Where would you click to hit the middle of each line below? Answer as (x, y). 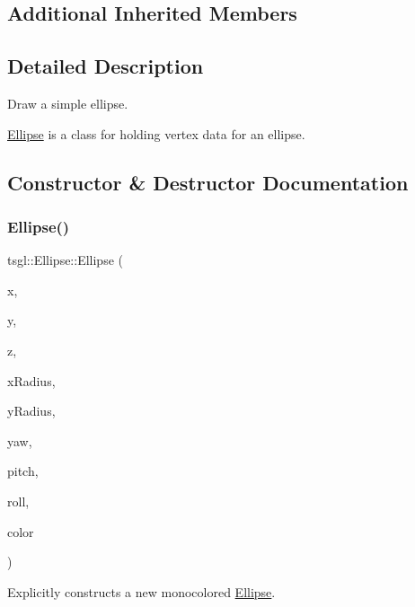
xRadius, (31, 380)
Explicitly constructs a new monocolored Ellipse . (141, 591)
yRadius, (31, 411)
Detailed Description (106, 66)
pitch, (23, 471)
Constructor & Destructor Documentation (208, 182)
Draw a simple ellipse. (68, 103)
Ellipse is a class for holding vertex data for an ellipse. (156, 133)
